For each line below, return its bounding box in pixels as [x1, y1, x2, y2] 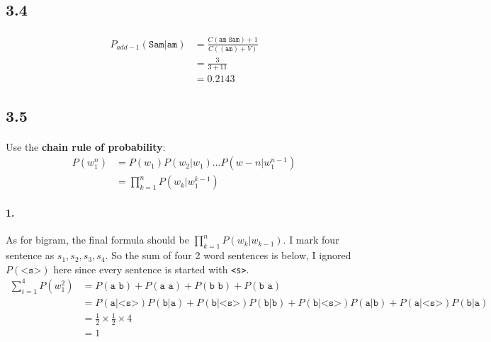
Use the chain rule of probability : [6, 139, 166, 154]
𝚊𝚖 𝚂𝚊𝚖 [219, 36, 240, 44]
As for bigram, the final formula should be [6, 232, 189, 247]
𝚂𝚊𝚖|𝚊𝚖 [148, 39, 178, 50]
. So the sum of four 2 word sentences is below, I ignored [105, 248, 351, 263]
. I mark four [283, 232, 339, 247]
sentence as [6, 248, 55, 263]
